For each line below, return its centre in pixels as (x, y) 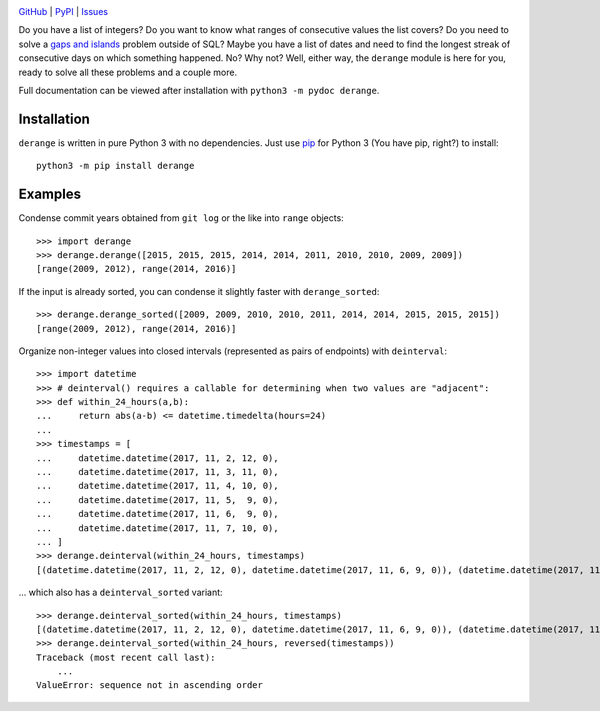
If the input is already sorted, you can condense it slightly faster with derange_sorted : (199, 291)
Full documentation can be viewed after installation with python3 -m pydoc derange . (199, 90)
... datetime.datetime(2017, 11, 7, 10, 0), (157, 528)
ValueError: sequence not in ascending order (150, 685)
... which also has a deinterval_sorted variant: (121, 592)
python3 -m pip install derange (115, 166)
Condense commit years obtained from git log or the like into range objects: (181, 218)
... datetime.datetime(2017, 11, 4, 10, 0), (157, 486)
